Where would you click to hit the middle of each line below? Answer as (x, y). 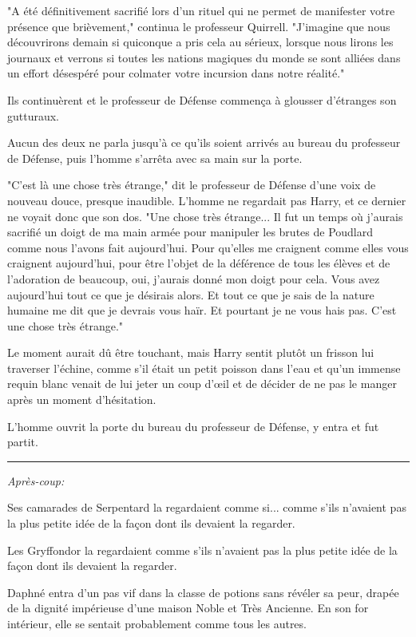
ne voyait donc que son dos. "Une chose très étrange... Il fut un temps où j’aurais (205, 216)
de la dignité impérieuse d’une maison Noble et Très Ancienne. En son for (188, 608)
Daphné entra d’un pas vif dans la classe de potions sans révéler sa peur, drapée (203, 592)
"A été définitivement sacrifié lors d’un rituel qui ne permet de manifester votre (201, 10)
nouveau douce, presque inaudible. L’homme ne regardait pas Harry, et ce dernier (207, 200)
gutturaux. (34, 115)
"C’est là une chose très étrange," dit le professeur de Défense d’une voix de (192, 185)
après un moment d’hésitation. (82, 400)
